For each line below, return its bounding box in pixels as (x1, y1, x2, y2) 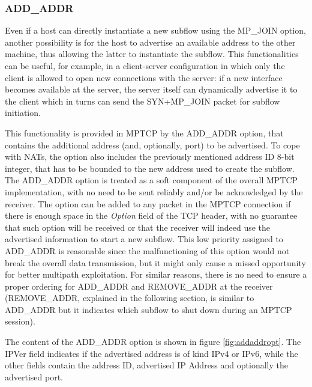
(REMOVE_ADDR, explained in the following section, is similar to (5, 291, 254, 304)
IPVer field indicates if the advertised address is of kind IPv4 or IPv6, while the (5, 347, 298, 359)
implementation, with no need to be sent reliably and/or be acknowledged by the (5, 185, 303, 198)
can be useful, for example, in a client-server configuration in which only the (5, 59, 285, 72)
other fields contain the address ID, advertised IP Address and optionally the (5, 359, 288, 371)
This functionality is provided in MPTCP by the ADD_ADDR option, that (5, 126, 284, 139)
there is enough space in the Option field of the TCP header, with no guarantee (5, 209, 298, 222)
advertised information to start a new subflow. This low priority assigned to (5, 233, 283, 245)
